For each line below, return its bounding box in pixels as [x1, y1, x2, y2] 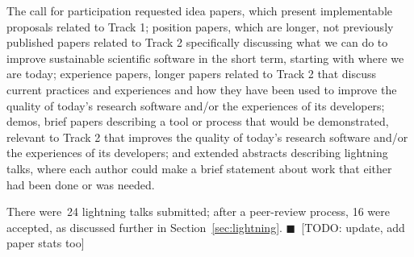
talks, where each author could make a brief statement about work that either [6, 160, 392, 176]
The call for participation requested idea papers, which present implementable [6, 2, 392, 19]
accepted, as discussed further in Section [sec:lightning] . [6, 218, 282, 235]
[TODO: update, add [301, 218, 405, 235]
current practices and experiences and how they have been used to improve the [6, 81, 397, 97]
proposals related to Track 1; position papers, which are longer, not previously [6, 18, 394, 35]
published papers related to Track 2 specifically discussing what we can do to [6, 34, 388, 51]
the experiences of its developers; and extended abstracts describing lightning [6, 144, 388, 161]
